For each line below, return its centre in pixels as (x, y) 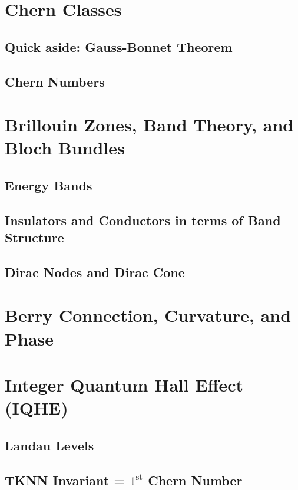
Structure (34, 237)
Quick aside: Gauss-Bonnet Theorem (119, 46)
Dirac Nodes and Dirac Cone (95, 272)
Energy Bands (49, 185)
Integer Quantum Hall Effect (124, 384)
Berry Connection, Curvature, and (148, 315)
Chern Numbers (55, 81)
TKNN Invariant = (65, 480)
